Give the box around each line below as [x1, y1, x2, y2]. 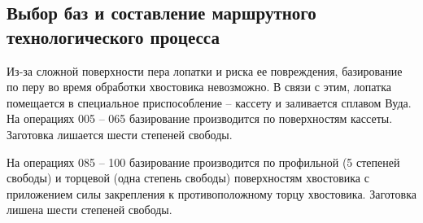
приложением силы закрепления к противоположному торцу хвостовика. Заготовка [7, 185, 416, 202]
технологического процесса [7, 24, 220, 49]
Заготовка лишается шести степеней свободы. [7, 125, 233, 142]
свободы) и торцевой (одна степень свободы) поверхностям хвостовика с [7, 169, 369, 186]
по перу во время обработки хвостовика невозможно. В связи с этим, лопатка [7, 78, 391, 95]
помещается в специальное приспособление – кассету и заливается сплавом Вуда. [7, 94, 412, 111]
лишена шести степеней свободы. [7, 201, 172, 218]
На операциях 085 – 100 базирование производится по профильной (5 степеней [7, 153, 400, 170]
